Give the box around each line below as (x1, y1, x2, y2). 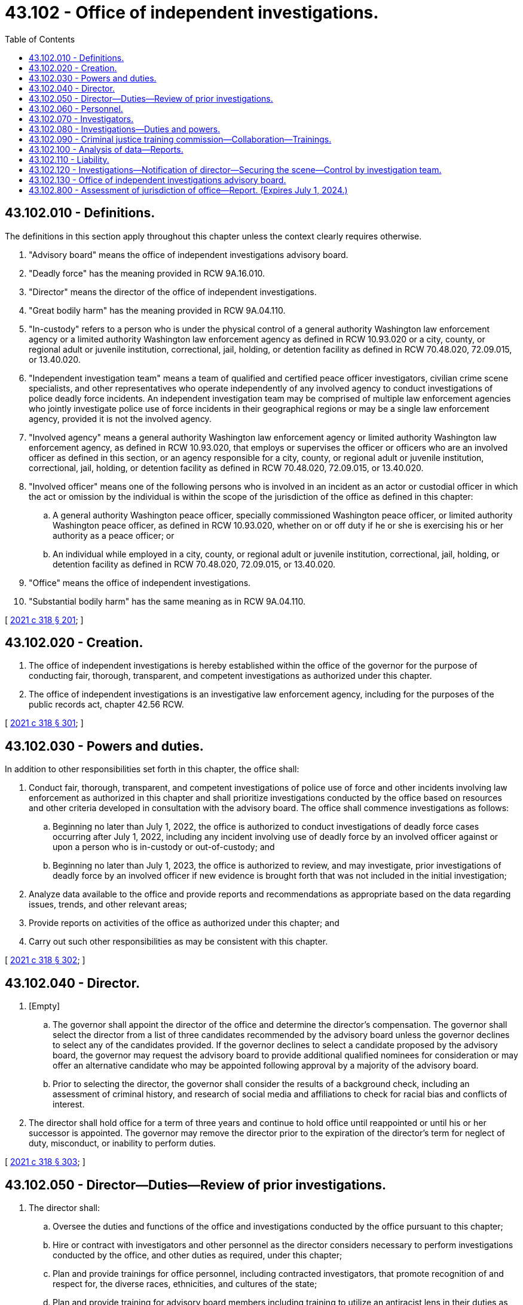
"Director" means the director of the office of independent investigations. (29, 286, 317, 297)
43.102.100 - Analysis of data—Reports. (29, 144, 183, 154)
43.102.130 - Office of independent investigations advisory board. (29, 174, 286, 185)
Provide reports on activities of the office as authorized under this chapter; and (29, 918, 340, 928)
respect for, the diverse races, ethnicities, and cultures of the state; (53, 1278, 317, 1289)
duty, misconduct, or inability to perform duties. (29, 1138, 216, 1149)
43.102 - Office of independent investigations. (5, 2, 379, 23)
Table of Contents (5, 34, 75, 44)
